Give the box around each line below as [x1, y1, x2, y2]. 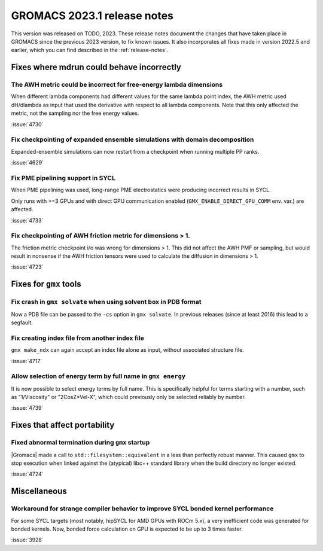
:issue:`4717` [11, 357, 42, 364]
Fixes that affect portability [11, 420, 115, 430]
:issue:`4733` [11, 217, 44, 224]
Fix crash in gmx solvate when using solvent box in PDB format [11, 298, 202, 306]
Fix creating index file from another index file [11, 334, 145, 342]
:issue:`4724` [11, 470, 44, 478]
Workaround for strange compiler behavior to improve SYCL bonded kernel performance [11, 504, 274, 513]
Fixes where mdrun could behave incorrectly [11, 62, 182, 72]
